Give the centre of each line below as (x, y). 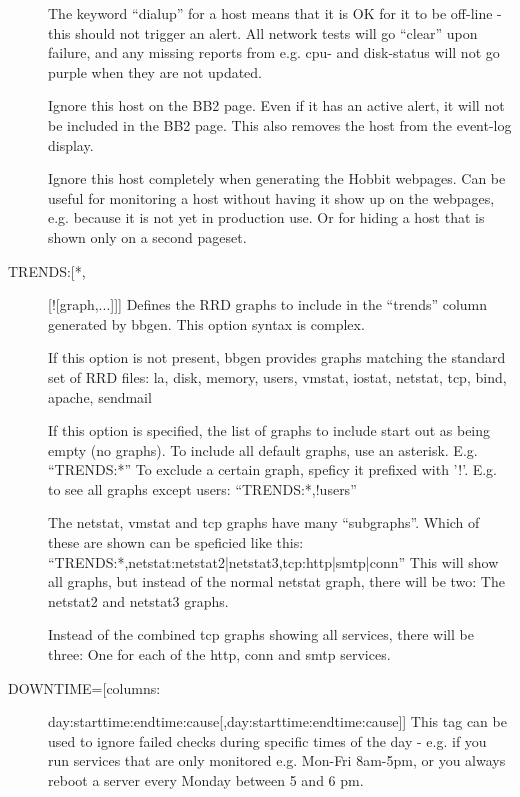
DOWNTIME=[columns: (84, 687)
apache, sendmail (100, 396)
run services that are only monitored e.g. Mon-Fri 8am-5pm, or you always (277, 760)
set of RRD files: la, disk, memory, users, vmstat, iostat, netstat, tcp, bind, (277, 376)
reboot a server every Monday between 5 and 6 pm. (206, 780)
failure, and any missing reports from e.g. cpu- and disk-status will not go (274, 52)
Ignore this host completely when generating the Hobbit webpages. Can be (277, 178)
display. (71, 144)
